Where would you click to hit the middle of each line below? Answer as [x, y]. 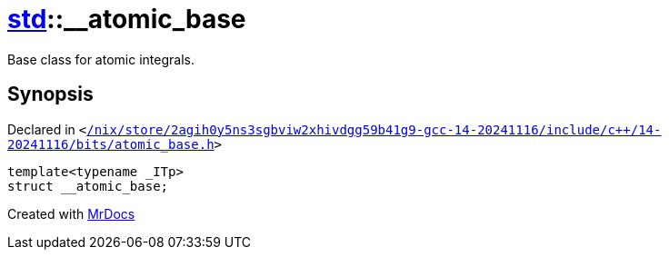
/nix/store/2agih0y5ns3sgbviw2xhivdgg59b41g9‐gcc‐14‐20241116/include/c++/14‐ [374, 129]
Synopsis [50, 94]
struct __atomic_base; [88, 186]
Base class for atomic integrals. [101, 59]
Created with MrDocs [71, 213]
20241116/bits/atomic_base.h [111, 144]
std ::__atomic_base [127, 19]
